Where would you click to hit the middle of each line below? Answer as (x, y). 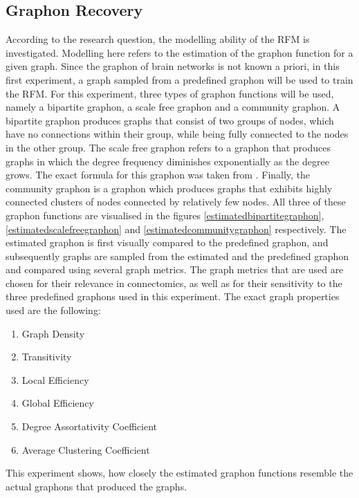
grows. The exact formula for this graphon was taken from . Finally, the (158, 175)
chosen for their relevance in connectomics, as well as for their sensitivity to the (174, 283)
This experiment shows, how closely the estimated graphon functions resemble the (179, 473)
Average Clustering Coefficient (86, 449)
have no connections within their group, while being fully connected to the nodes (177, 134)
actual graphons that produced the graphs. (96, 486)
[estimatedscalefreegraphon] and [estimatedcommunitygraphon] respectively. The (176, 229)
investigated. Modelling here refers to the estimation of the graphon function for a (179, 52)
